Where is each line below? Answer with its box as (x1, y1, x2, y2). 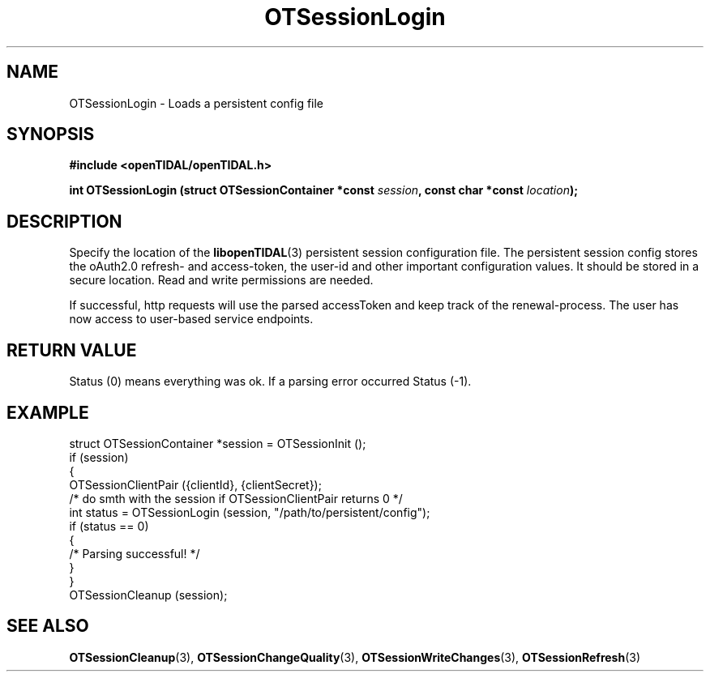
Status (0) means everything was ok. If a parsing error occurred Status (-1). (69, 374, 472, 389)
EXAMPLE (6, 402, 89, 423)
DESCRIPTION (6, 211, 122, 232)
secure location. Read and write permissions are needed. (69, 273, 374, 288)
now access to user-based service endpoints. (69, 312, 314, 326)
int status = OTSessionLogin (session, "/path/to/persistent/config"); (69, 505, 430, 519)
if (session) (69, 450, 129, 464)
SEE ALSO (6, 616, 89, 637)
